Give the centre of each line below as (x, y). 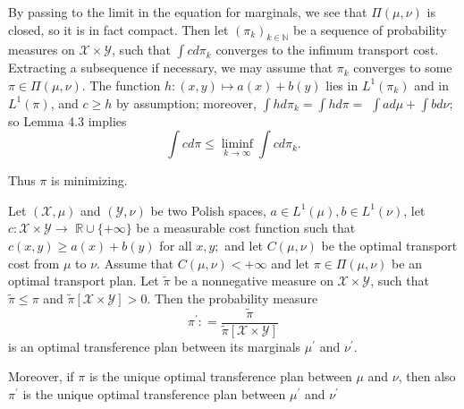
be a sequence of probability (370, 29)
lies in (342, 85)
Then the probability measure (236, 298)
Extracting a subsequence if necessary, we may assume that (171, 68)
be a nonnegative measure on (254, 281)
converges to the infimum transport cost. (327, 50)
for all (176, 245)
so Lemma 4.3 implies (67, 120)
